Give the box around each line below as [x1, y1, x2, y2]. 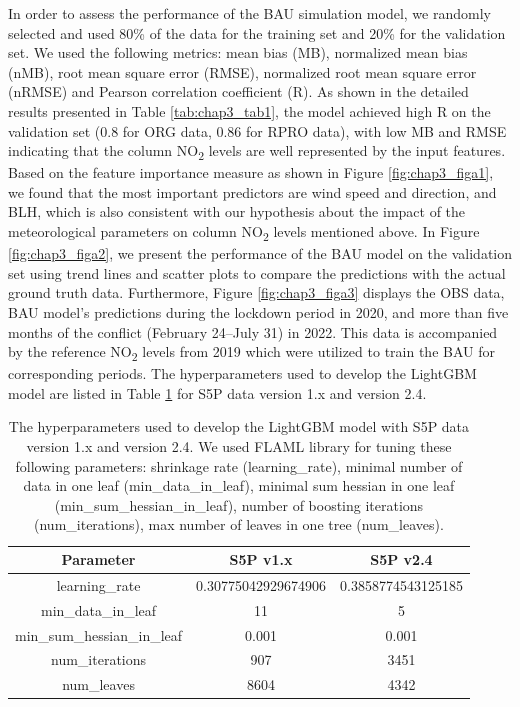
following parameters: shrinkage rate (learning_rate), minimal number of [15, 455, 463, 476]
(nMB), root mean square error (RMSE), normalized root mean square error [8, 61, 477, 82]
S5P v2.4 [370, 549, 433, 570]
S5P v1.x [229, 549, 293, 570]
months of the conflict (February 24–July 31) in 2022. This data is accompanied [8, 321, 498, 342]
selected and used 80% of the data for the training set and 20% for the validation [8, 22, 506, 43]
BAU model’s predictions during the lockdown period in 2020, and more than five [8, 301, 509, 322]
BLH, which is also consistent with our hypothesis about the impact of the [8, 201, 466, 222]
